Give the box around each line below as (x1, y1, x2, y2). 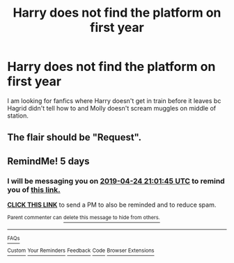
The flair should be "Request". (7, 131, 142, 143)
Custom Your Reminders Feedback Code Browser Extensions (7, 247, 155, 255)
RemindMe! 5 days (7, 155, 90, 167)
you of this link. (7, 184, 61, 194)
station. (7, 111, 29, 120)
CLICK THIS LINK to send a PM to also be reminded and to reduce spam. (7, 200, 217, 209)
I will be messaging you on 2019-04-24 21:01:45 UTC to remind (7, 176, 225, 186)
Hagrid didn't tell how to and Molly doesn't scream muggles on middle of (7, 104, 217, 112)
